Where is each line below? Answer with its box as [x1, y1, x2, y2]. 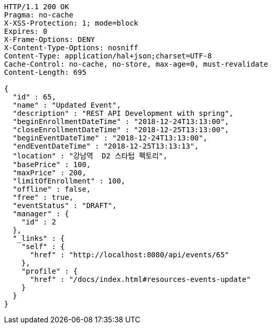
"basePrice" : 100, [12, 160, 91, 169]
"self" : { [21, 242, 65, 251]
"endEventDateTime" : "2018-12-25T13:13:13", [12, 142, 199, 150]
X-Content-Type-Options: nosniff [4, 44, 139, 52]
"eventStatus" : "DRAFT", [12, 201, 117, 210]
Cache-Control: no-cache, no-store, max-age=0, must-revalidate [4, 60, 268, 68]
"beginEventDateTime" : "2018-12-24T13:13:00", [12, 134, 208, 142]
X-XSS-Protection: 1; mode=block [4, 19, 139, 27]
